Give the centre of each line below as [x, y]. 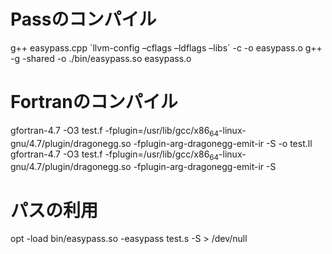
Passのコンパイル [83, 19]
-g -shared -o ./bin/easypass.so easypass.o [101, 58]
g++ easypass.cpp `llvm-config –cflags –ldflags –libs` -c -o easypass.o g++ [166, 47]
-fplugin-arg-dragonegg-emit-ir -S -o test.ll [223, 143]
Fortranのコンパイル [94, 102]
